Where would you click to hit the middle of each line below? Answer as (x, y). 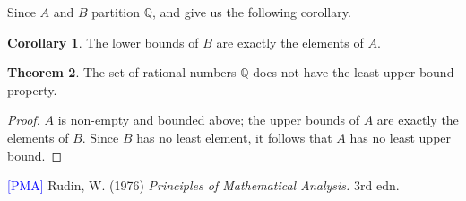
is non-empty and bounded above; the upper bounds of (208, 120)
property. (32, 89)
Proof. (24, 120)
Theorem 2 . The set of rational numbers (122, 72)
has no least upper (401, 137)
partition (116, 12)
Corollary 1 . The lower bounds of (103, 42)
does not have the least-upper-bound (354, 72)
